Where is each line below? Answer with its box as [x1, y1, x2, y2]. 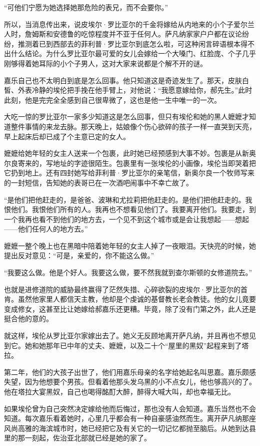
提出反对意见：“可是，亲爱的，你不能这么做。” [4, 250, 154, 261]
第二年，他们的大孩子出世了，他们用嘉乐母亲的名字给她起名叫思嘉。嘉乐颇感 [4, 366, 256, 377]
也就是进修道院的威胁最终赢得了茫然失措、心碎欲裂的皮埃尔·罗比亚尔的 [4, 284, 240, 294]
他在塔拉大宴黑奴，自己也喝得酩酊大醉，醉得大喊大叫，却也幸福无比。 [4, 386, 235, 396]
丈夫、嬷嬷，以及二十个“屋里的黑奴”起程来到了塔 [87, 340, 249, 350]
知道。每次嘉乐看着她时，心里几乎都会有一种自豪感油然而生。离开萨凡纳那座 [4, 413, 256, 423]
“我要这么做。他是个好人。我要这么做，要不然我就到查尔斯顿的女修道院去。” [4, 267, 252, 278]
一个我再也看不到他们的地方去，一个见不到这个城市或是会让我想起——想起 [4, 213, 249, 224]
